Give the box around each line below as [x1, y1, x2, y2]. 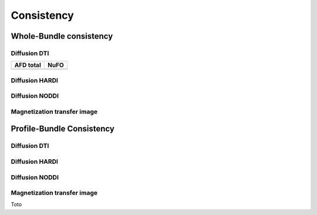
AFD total [14, 61, 41, 69]
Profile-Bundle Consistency [11, 124, 114, 134]
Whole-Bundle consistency [11, 31, 113, 41]
